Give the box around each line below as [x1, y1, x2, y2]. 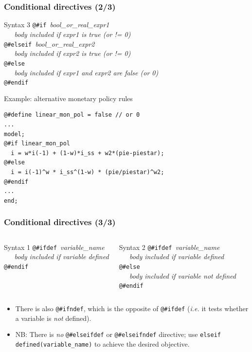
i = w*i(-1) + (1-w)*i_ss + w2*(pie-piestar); [11, 149, 164, 157]
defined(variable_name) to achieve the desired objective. [15, 338, 190, 349]
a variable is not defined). [15, 313, 91, 323]
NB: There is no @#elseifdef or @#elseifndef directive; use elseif [15, 329, 221, 339]
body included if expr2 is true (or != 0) [14, 48, 131, 58]
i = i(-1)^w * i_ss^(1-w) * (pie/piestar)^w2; [11, 168, 164, 176]
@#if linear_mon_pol [4, 140, 71, 147]
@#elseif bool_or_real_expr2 [4, 38, 95, 49]
